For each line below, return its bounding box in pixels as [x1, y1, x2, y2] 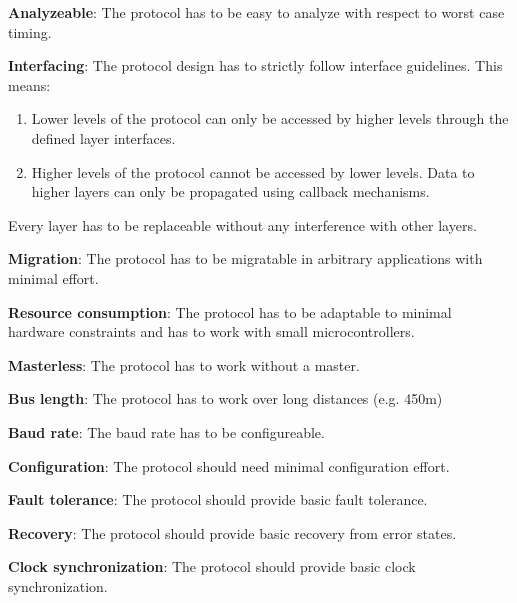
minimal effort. [8, 267, 99, 288]
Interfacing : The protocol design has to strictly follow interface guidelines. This [8, 55, 503, 76]
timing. [8, 21, 52, 42]
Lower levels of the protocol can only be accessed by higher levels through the [31, 108, 509, 129]
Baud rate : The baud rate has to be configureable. [8, 421, 325, 442]
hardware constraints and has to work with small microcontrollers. [8, 321, 415, 342]
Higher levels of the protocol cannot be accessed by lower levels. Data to [31, 161, 475, 182]
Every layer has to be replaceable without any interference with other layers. [8, 214, 477, 235]
